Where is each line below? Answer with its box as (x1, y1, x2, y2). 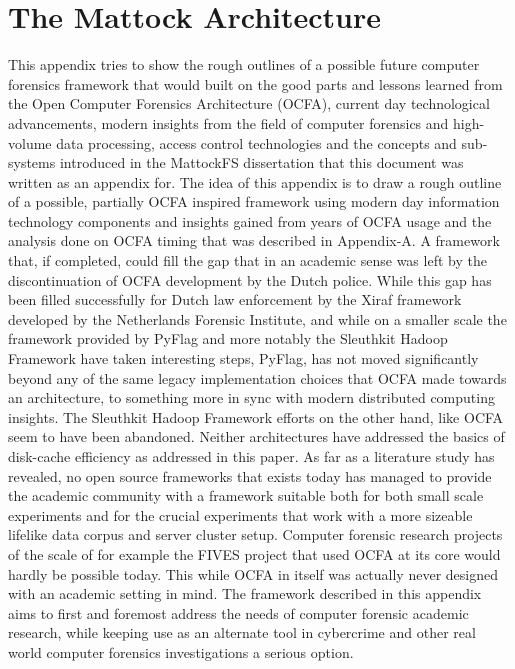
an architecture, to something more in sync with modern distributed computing (8, 387, 495, 408)
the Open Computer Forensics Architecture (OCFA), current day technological (8, 93, 490, 114)
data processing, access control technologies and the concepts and (56, 132, 457, 153)
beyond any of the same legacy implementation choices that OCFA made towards (8, 367, 507, 388)
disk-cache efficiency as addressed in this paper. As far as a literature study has (8, 446, 495, 466)
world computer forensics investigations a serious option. (8, 641, 354, 662)
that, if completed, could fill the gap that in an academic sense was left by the (8, 250, 487, 271)
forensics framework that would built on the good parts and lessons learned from (8, 73, 503, 94)
